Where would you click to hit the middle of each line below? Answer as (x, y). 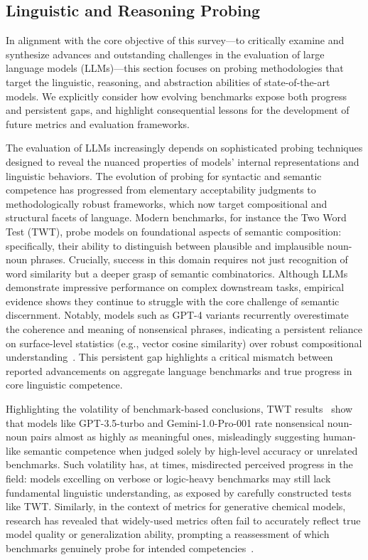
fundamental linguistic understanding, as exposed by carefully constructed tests (179, 492)
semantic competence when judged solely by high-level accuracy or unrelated (191, 450)
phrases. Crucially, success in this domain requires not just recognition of (189, 259)
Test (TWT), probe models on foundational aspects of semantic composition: (174, 231)
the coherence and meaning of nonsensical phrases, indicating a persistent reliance (184, 329)
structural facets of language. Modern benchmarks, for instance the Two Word (176, 217)
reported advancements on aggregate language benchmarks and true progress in (179, 370)
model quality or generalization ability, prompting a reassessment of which (168, 534)
